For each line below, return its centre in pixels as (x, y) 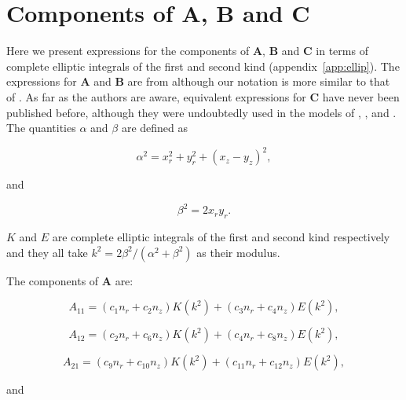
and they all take (47, 252)
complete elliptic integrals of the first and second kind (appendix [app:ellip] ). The (203, 66)
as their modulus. (238, 252)
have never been (361, 96)
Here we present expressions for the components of (128, 51)
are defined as (155, 128)
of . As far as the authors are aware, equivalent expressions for (156, 96)
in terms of (342, 51)
